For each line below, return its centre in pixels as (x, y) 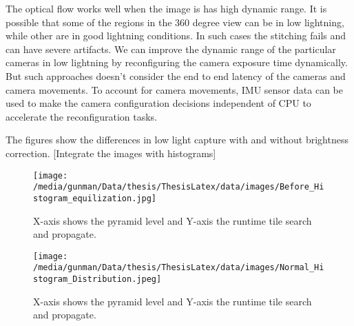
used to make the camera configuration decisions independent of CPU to (158, 103)
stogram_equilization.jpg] (95, 198)
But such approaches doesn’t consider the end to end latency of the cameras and (176, 75)
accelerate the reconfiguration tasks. (81, 116)
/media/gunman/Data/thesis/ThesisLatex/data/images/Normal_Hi (179, 268)
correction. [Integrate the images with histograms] (111, 153)
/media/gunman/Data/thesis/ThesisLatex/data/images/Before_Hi (179, 187)
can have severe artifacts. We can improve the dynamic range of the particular (171, 49)
